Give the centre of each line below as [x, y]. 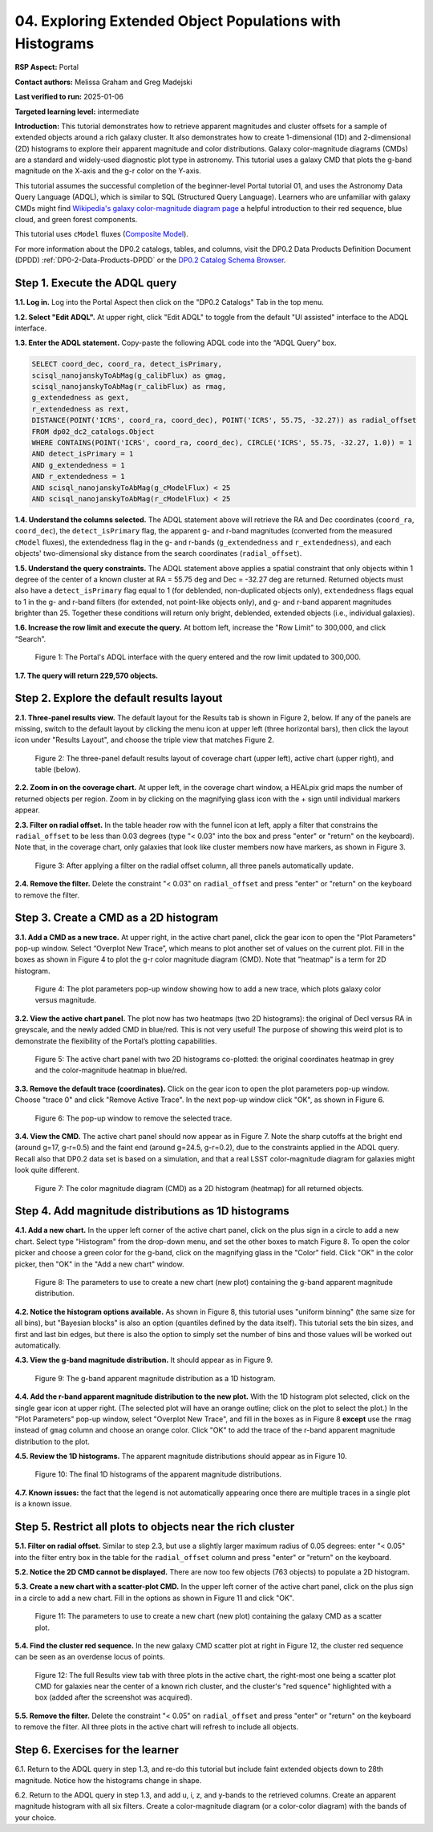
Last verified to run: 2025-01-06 [69, 97]
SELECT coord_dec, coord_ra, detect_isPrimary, [127, 364]
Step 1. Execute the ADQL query [96, 284]
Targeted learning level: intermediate [77, 111]
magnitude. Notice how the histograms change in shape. [108, 1780]
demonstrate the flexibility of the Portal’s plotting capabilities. [116, 1041]
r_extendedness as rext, [81, 409]
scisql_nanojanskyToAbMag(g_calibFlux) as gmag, [129, 375]
